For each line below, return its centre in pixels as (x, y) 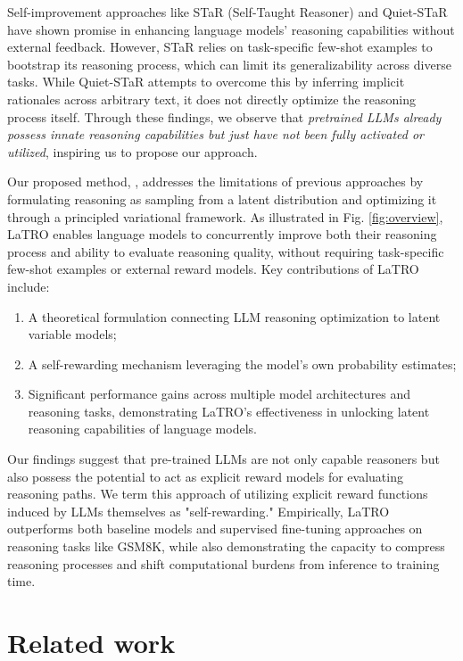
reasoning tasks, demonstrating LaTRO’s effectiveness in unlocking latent (229, 411)
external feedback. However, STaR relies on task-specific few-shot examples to (220, 47)
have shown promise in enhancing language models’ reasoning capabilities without (231, 29)
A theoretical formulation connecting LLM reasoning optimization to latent (234, 316)
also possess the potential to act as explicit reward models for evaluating (205, 476)
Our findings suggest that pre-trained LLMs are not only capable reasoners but (223, 459)
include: (29, 286)
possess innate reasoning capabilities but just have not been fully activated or (215, 134)
